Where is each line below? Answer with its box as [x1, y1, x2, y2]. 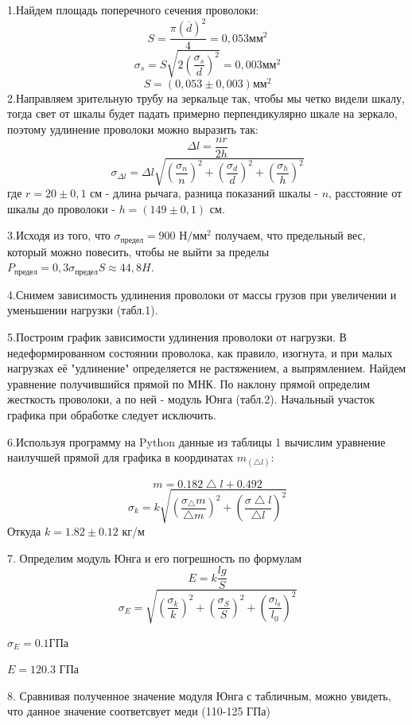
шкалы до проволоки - [7, 200, 115, 216]
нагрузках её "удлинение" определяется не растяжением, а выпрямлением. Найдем [7, 360, 406, 376]
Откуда [7, 522, 41, 539]
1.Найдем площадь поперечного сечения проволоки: [7, 2, 259, 18]
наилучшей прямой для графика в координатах [7, 449, 234, 466]
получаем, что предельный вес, [215, 227, 366, 244]
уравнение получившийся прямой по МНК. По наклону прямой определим [7, 375, 371, 392]
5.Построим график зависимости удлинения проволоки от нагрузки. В [7, 329, 347, 345]
